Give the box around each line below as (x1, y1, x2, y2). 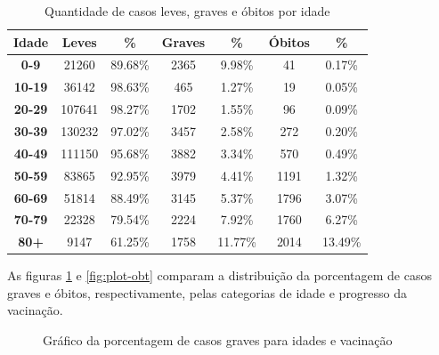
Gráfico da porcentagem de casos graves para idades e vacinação (43, 331, 393, 350)
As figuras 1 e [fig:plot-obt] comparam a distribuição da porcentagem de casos (7, 266, 432, 285)
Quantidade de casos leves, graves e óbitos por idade (45, 2, 330, 20)
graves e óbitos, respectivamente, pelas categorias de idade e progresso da (7, 283, 408, 302)
